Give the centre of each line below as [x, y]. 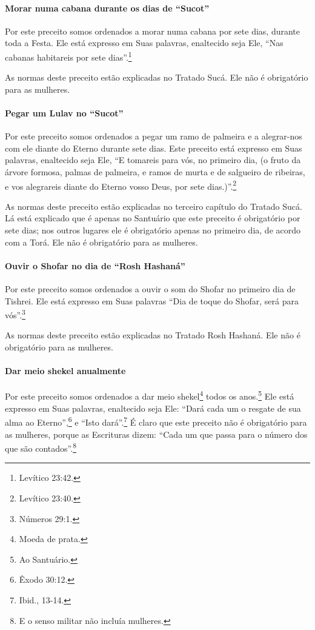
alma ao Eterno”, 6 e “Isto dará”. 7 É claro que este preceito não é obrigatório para [156, 421]
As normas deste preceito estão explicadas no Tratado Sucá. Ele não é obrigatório [157, 77]
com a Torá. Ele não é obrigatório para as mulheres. [101, 242]
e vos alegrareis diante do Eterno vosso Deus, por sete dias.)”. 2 [121, 185]
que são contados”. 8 [41, 447]
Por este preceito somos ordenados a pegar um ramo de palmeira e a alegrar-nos [154, 136]
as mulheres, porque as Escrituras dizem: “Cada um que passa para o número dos [156, 434]
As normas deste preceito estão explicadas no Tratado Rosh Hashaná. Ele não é [153, 335]
